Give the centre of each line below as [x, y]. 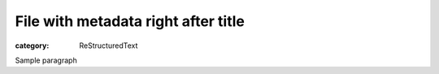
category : [32, 46]
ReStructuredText [109, 46]
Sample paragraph [46, 60]
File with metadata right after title [130, 21]
